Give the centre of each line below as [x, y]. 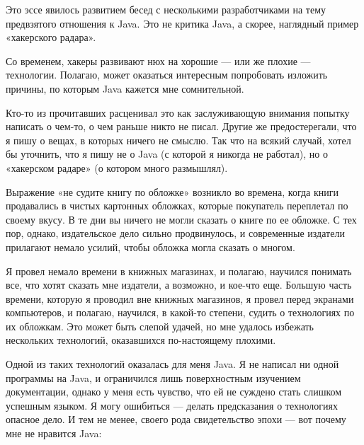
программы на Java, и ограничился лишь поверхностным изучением [153, 377]
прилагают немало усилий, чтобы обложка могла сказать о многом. [150, 247]
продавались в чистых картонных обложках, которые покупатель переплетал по [177, 206]
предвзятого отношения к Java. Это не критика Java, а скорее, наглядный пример [182, 23]
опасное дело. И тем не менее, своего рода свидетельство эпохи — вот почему [176, 419]
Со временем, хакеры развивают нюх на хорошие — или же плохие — [158, 60]
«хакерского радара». [51, 37]
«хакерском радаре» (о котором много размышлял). [117, 167]
